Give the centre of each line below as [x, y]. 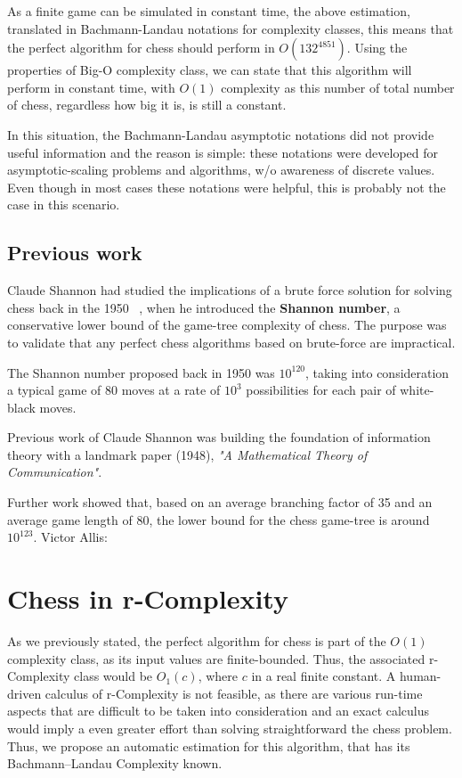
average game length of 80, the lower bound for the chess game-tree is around [219, 519]
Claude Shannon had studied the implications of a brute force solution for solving [230, 290]
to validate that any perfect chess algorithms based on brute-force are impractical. [231, 342]
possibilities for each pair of [321, 390]
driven [24, 693]
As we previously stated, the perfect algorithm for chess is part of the [197, 640]
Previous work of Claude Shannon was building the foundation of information [219, 437]
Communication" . [55, 472]
